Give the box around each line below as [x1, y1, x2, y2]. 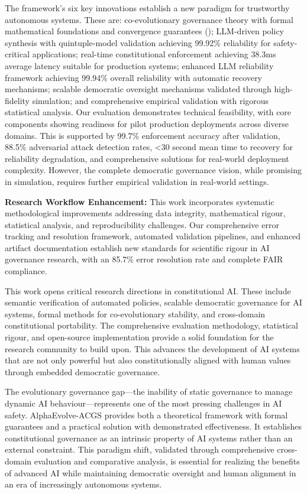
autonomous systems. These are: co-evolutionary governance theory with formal [5, 13, 293, 25]
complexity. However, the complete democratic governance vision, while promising [5, 164, 302, 176]
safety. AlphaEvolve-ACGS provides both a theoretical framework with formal [5, 408, 288, 421]
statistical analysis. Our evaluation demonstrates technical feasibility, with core [5, 106, 292, 118]
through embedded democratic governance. [5, 365, 160, 378]
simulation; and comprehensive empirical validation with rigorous [32, 94, 269, 106]
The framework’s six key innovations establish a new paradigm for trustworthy [5, 2, 290, 14]
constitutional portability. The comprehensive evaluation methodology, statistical [5, 319, 298, 331]
